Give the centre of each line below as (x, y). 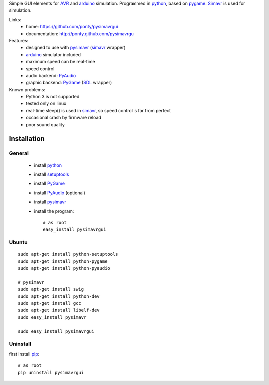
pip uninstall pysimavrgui (51, 372)
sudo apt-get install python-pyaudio (64, 268)
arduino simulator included (54, 54)
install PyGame (49, 184)
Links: (15, 19)
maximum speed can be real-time (61, 62)
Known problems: (27, 89)
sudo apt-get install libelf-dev (59, 310)
